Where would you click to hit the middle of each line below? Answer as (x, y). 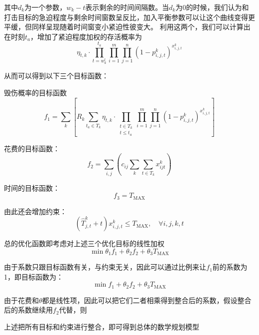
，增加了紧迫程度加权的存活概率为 (86, 36)
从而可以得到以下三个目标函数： (56, 76)
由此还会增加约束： (35, 211)
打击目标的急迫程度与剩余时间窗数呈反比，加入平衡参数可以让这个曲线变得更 (129, 17)
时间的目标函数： (32, 187)
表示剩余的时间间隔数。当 (127, 7)
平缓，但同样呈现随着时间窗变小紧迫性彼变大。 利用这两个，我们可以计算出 (127, 27)
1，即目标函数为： (34, 276)
